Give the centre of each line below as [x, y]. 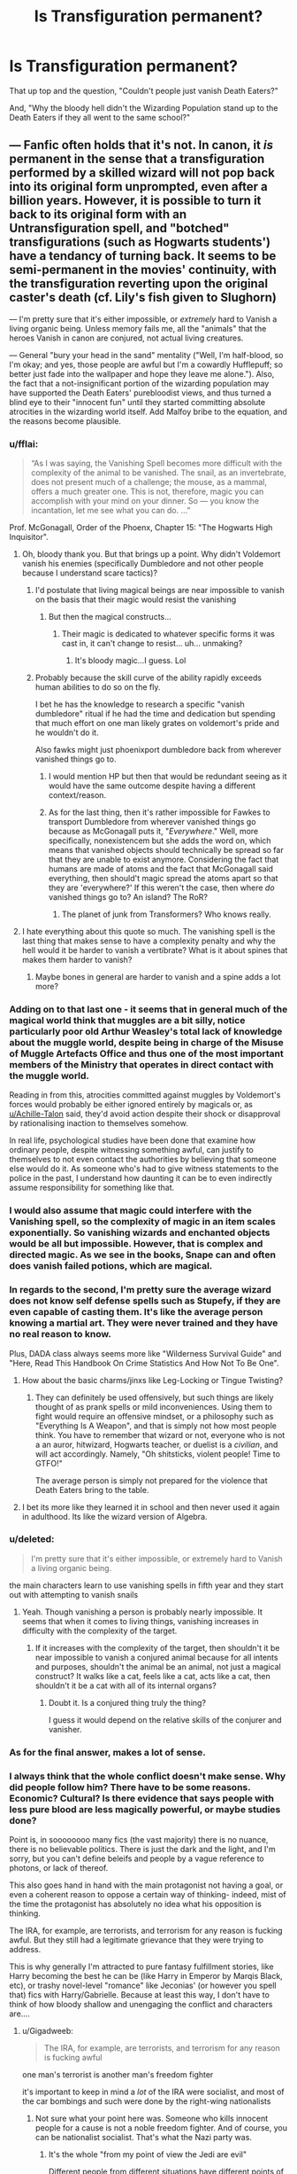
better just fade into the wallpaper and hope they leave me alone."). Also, [142, 373]
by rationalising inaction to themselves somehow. [99, 1123]
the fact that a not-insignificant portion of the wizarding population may [139, 383]
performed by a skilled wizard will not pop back [142, 173]
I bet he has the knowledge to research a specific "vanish [140, 704]
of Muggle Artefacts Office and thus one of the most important [147, 1053]
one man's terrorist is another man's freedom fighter [118, 2075]
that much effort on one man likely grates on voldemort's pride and [157, 723]
